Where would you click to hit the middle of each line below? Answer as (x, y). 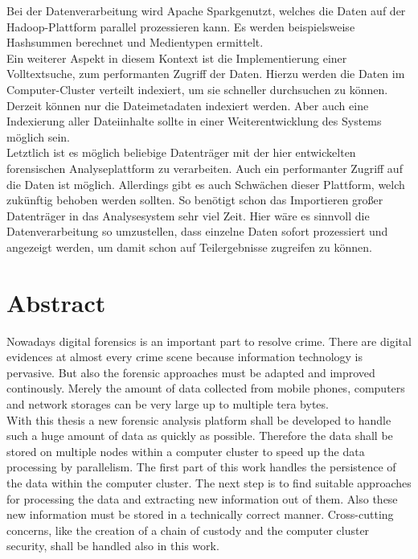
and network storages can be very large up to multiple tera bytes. (168, 404)
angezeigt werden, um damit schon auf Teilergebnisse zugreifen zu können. (189, 247)
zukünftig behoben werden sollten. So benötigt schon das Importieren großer (195, 200)
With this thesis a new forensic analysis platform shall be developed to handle (199, 419)
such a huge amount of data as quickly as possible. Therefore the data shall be (200, 436)
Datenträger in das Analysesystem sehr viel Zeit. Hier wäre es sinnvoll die (188, 215)
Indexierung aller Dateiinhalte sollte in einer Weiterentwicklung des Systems (194, 121)
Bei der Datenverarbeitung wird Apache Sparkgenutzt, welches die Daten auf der (206, 10)
